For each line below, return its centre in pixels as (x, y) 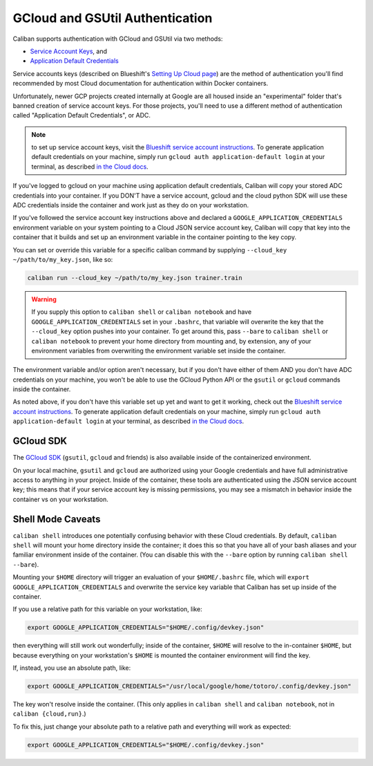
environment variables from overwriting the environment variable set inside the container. (159, 351)
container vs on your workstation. (60, 499)
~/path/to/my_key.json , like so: (63, 259)
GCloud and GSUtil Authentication (113, 18)
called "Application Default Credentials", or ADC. (82, 115)
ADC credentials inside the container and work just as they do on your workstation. (131, 205)
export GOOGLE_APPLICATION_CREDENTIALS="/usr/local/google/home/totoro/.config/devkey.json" (189, 686)
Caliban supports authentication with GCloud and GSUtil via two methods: (118, 39)
